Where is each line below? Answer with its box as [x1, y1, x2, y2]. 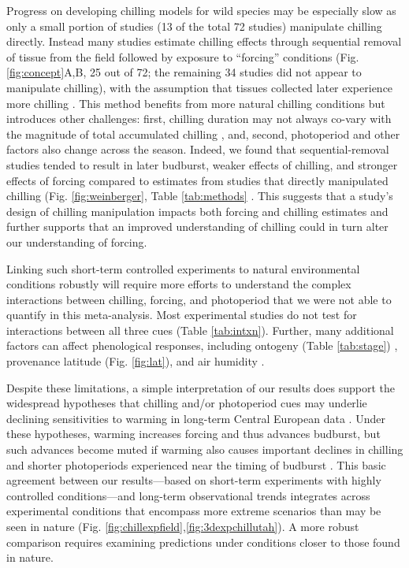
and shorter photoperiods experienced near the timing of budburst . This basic [6, 456, 386, 473]
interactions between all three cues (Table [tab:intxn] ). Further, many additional [6, 321, 394, 338]
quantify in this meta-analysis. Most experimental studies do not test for [6, 306, 357, 323]
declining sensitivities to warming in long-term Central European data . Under [6, 410, 385, 426]
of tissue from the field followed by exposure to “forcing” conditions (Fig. [6, 48, 359, 65]
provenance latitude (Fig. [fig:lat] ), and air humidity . [6, 353, 265, 369]
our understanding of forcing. [6, 233, 147, 250]
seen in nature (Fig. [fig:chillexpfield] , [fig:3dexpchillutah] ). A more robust [6, 518, 359, 534]
